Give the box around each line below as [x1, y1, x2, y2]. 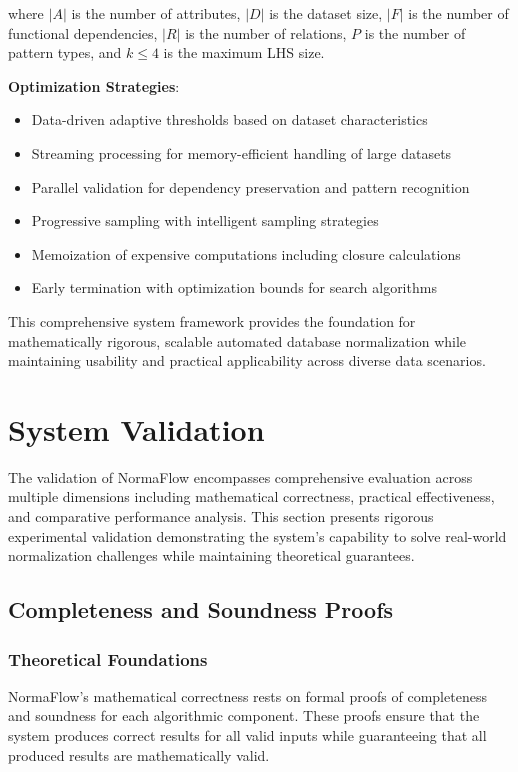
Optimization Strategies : [8, 75, 180, 96]
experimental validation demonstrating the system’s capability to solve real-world [8, 525, 507, 546]
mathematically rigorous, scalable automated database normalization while [8, 330, 467, 351]
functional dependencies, [8, 22, 158, 43]
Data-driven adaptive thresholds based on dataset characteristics [31, 109, 428, 130]
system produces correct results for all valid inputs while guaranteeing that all [8, 725, 487, 745]
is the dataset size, [269, 3, 383, 23]
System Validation [8, 408, 265, 449]
